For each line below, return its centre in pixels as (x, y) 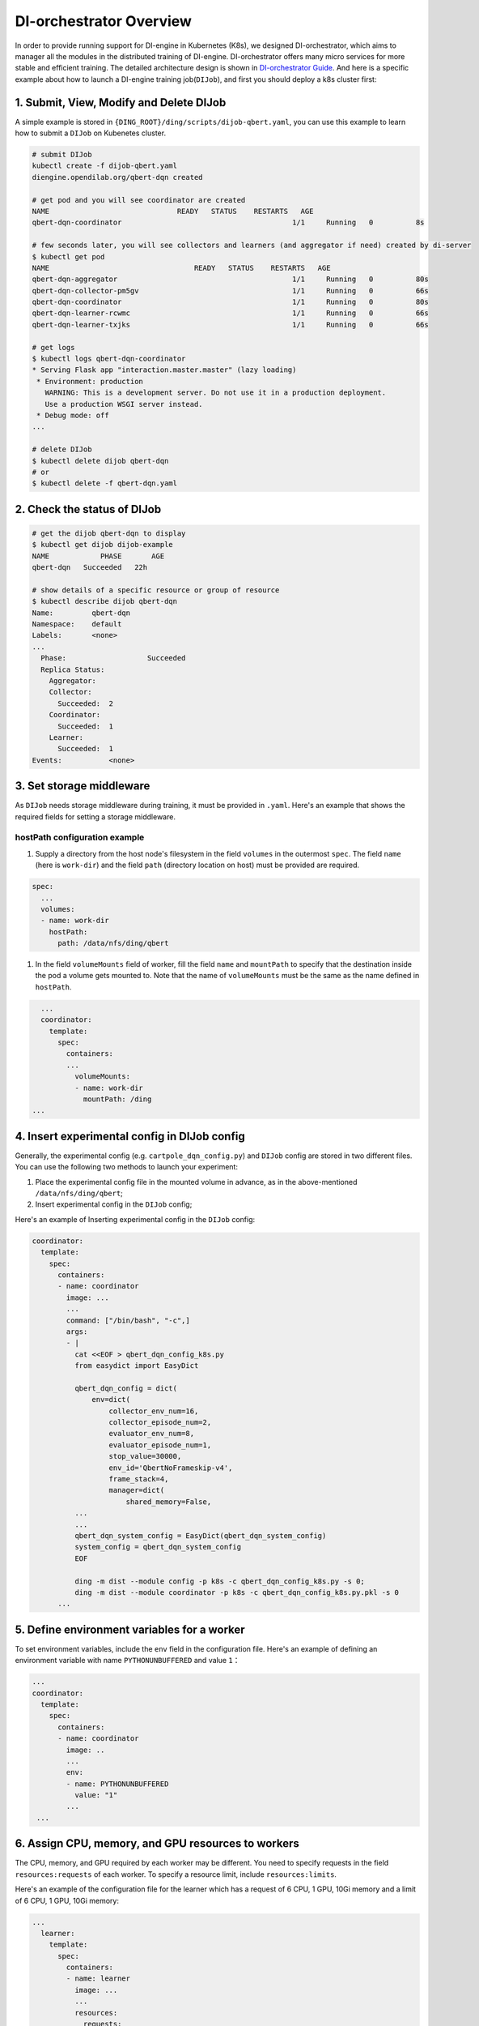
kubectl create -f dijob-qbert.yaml (105, 166)
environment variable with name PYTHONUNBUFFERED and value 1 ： (127, 1661)
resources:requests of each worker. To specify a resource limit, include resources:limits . (176, 1874)
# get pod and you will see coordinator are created (139, 200)
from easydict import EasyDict (136, 1366)
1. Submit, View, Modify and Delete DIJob (121, 103)
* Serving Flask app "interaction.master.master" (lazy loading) (164, 370)
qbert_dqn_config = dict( (126, 1388)
